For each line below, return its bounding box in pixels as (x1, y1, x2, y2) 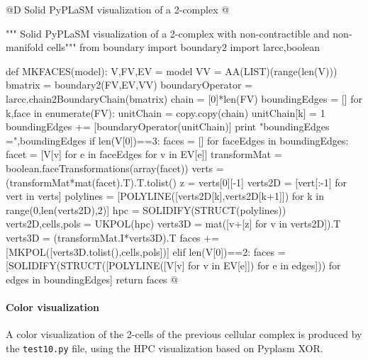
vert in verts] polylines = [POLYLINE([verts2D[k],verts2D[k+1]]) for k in (6, 189, 324, 203)
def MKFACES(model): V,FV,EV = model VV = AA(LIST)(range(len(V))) (6, 63, 338, 78)
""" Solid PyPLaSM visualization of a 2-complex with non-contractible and (6, 26, 330, 40)
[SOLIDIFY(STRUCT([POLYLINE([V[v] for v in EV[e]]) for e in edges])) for (6, 258, 341, 273)
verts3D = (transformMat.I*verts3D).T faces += (6, 230, 220, 244)
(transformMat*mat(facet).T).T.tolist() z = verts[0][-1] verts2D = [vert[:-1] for (6, 174, 347, 189)
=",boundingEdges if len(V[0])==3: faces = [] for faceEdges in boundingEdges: (6, 133, 349, 147)
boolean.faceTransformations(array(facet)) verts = (6, 160, 224, 175)
